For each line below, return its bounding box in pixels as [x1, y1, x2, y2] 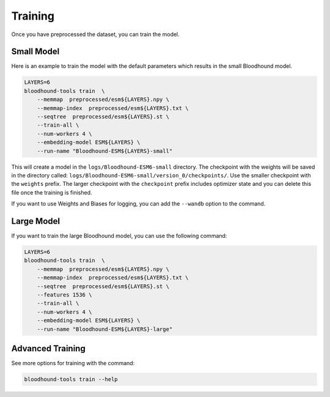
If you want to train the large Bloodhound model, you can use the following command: [11, 232, 227, 240]
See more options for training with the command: [11, 360, 135, 367]
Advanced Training [11, 343, 86, 354]
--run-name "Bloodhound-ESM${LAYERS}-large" [37, 325, 173, 333]
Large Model [11, 216, 61, 226]
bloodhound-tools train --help [24, 376, 119, 382]
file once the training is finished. [11, 188, 92, 196]
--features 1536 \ [37, 291, 92, 298]
